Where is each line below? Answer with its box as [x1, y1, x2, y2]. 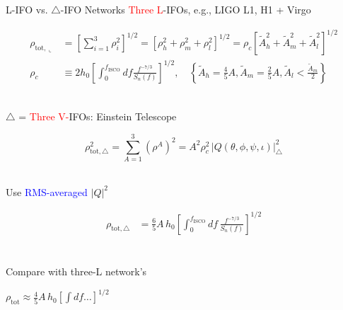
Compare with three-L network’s [6, 264, 147, 279]
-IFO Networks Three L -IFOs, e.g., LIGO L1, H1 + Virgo [60, 2, 311, 16]
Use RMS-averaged [6, 184, 88, 199]
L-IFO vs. [6, 2, 48, 16]
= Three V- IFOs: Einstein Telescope [18, 109, 177, 124]
